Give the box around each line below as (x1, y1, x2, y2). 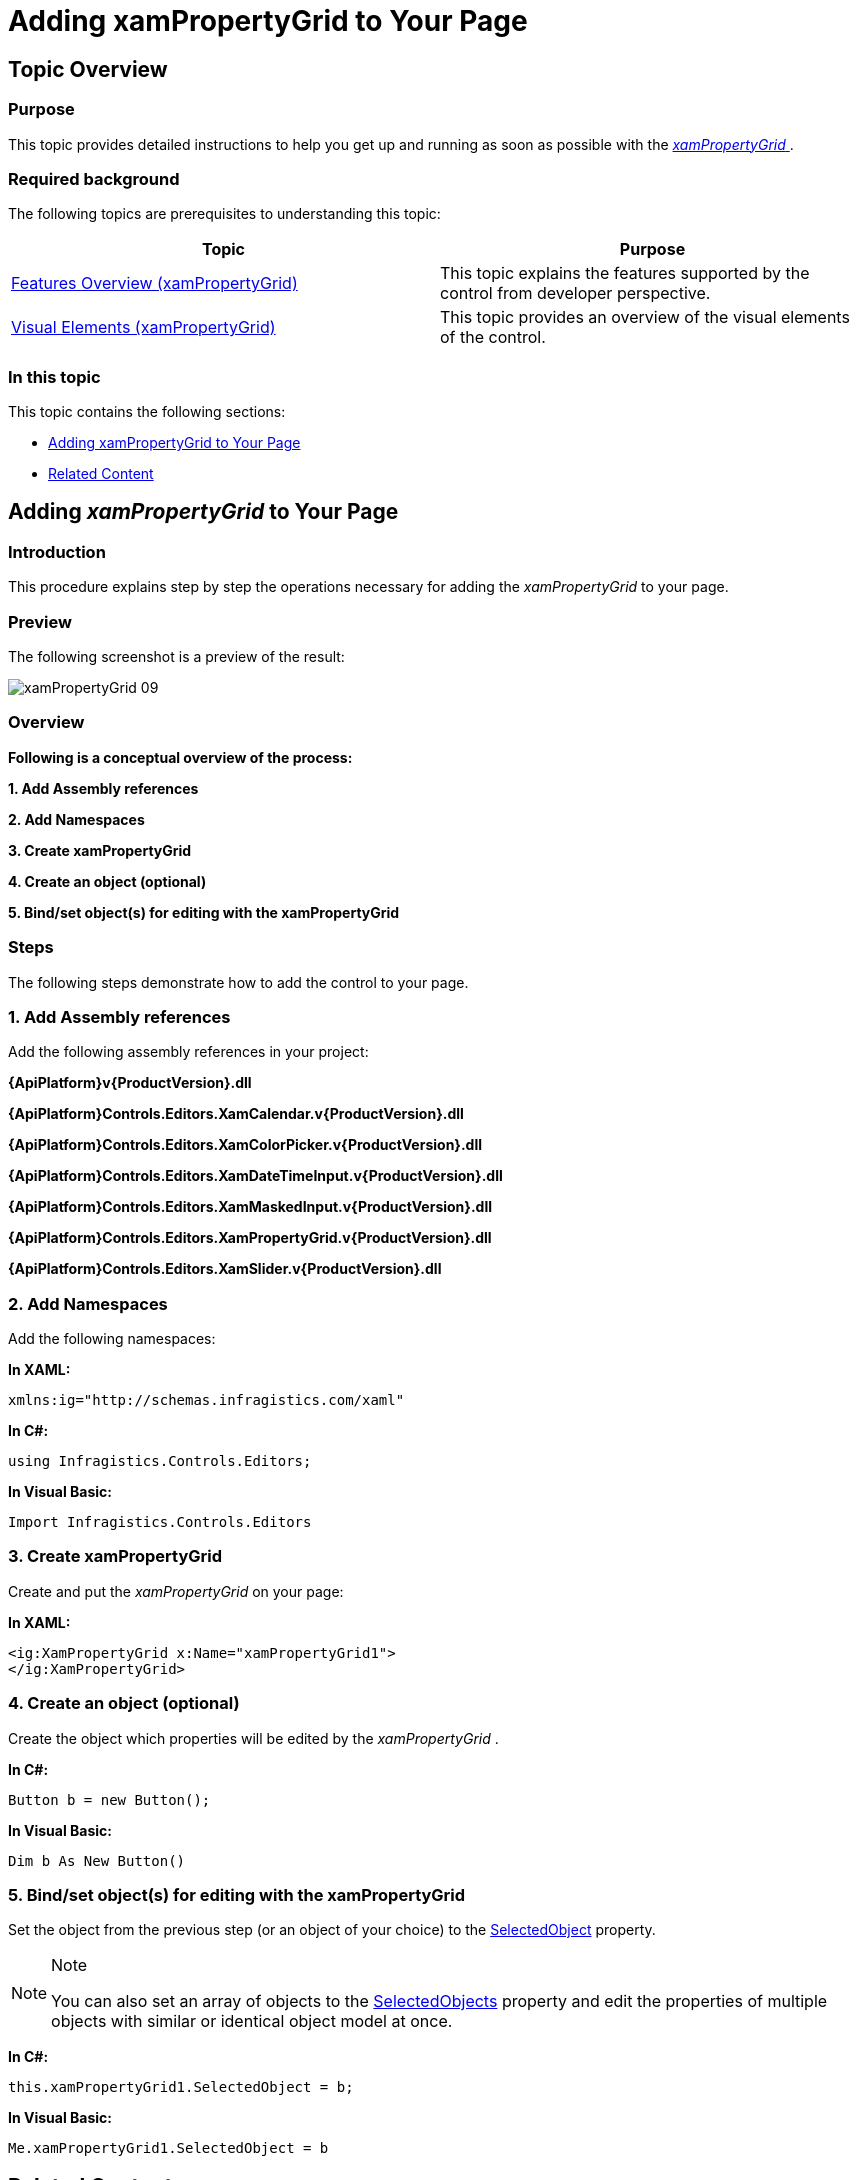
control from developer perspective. (440, 283, 711, 304)
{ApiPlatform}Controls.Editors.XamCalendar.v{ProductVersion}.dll (8, 1105, 464, 1123)
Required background (8, 168, 180, 189)
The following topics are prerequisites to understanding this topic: (8, 205, 441, 223)
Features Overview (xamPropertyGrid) (11, 273, 298, 294)
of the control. (440, 327, 546, 348)
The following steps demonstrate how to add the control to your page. (8, 973, 469, 991)
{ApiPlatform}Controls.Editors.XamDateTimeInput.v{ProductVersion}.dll (8, 1167, 503, 1185)
